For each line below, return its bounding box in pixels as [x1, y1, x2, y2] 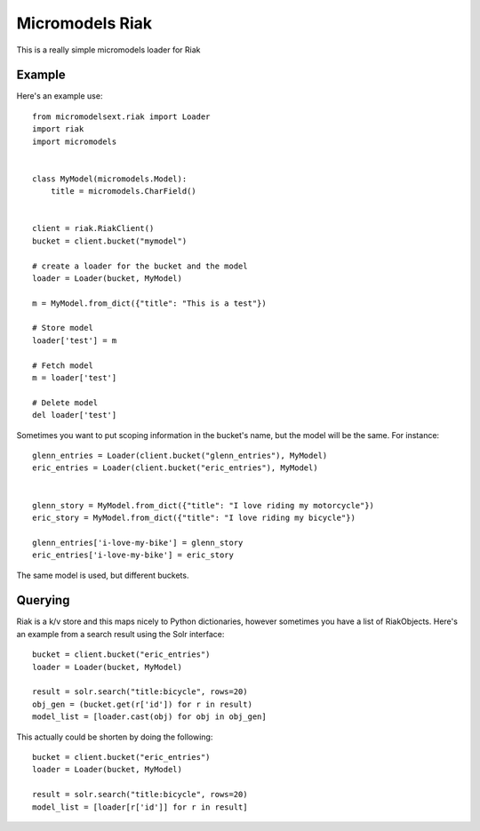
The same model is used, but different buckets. [16, 570, 189, 580]
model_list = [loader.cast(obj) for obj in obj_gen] [32, 712, 267, 722]
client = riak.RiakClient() [32, 223, 155, 234]
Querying [16, 593, 70, 608]
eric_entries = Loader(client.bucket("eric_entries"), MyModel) [32, 463, 319, 473]
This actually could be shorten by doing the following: [16, 731, 213, 742]
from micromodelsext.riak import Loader [32, 111, 211, 122]
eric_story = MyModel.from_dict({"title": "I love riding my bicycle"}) [32, 512, 356, 523]
